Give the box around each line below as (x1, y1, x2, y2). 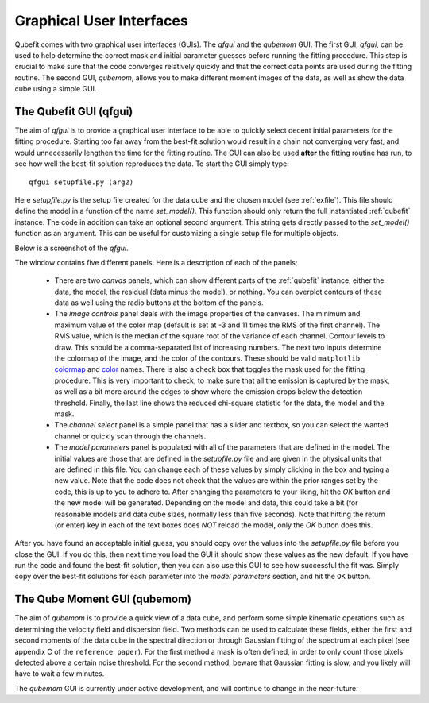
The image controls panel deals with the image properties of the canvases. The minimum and (54, 309, 361, 319)
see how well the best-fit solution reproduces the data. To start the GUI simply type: (14, 159, 289, 168)
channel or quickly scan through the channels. (54, 431, 207, 441)
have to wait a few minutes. (14, 669, 105, 678)
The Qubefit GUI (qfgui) (14, 104, 133, 118)
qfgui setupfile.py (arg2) (29, 177, 134, 187)
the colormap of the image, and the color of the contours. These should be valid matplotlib (54, 353, 361, 363)
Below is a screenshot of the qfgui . (14, 243, 129, 253)
